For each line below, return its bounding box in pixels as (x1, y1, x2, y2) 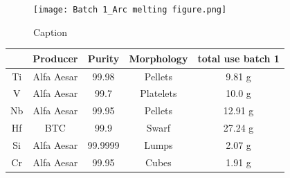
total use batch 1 (197, 51, 280, 65)
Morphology (129, 51, 188, 65)
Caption (33, 24, 68, 39)
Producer (33, 51, 78, 65)
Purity (87, 51, 120, 65)
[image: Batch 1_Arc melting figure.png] (33, 5, 227, 15)
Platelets (140, 86, 177, 100)
